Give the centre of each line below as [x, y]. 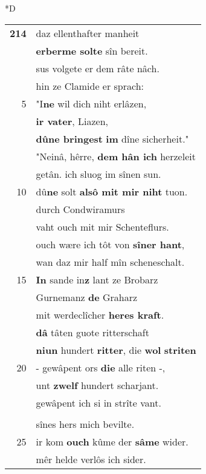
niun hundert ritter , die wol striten [116, 350]
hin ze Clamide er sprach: [90, 86]
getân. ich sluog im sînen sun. [98, 174]
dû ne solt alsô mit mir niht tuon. [112, 191]
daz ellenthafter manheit [88, 33]
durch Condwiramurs [80, 209]
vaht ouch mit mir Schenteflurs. [102, 226]
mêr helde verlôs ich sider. [91, 459]
